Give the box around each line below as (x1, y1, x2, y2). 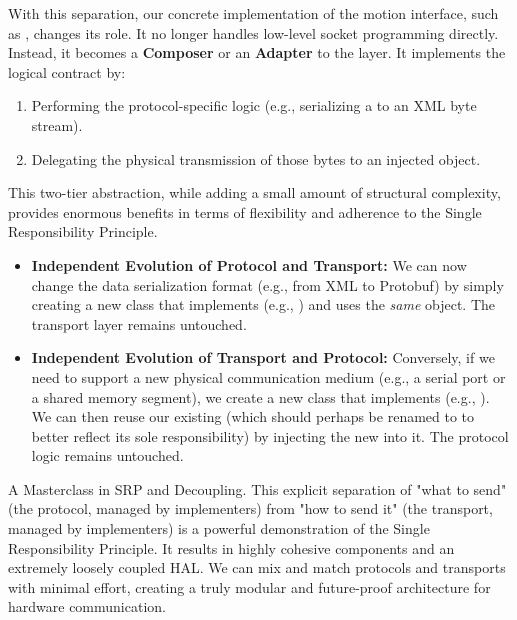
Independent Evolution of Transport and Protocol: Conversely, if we (31, 347, 495, 368)
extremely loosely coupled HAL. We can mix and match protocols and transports (8, 557, 506, 578)
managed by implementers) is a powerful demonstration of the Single (8, 518, 430, 539)
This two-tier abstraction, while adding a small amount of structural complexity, (8, 182, 501, 203)
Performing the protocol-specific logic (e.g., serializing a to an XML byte (31, 95, 477, 116)
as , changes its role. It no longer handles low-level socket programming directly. (8, 22, 499, 43)
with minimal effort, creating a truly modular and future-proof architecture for (8, 576, 491, 597)
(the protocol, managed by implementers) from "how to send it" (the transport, (8, 498, 493, 519)
